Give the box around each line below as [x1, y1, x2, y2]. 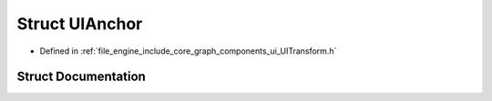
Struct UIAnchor [16, 14, 143, 34]
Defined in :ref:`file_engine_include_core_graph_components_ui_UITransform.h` [39, 45, 337, 56]
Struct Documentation [16, 69, 146, 85]
